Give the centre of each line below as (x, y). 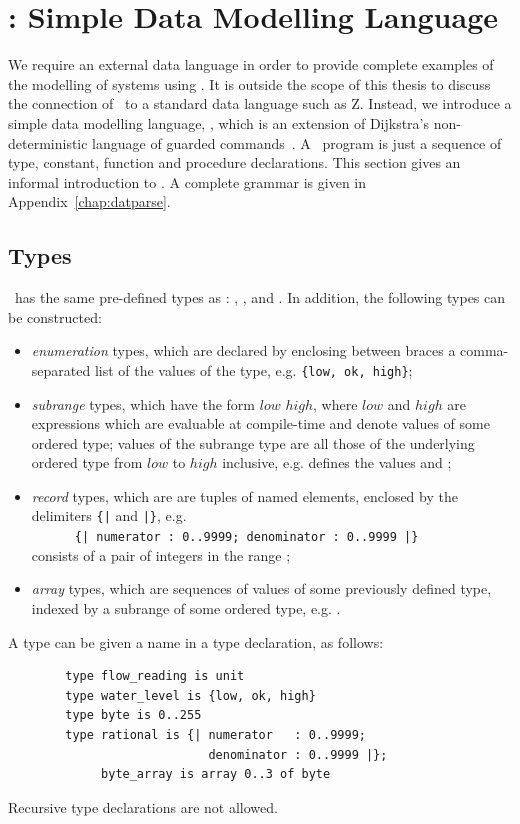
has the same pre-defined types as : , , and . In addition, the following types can (260, 297)
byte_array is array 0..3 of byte (216, 774)
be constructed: (55, 316)
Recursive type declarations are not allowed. (143, 806)
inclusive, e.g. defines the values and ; (337, 462)
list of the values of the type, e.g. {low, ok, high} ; (253, 369)
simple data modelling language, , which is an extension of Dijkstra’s (219, 122)
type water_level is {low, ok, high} (190, 695)
